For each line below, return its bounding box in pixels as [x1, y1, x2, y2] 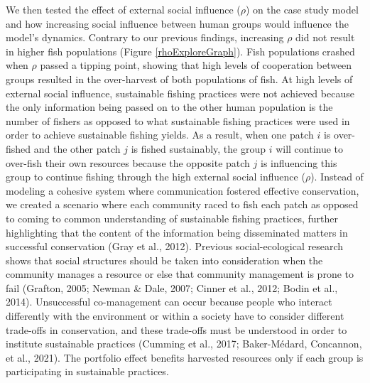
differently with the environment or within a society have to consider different [6, 308, 344, 323]
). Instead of [310, 169, 364, 184]
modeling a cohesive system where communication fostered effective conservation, [6, 183, 359, 198]
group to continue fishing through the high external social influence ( [6, 169, 305, 184]
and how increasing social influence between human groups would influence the [6, 16, 349, 31]
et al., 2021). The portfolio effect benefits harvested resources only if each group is [6, 350, 364, 365]
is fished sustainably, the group [131, 141, 266, 156]
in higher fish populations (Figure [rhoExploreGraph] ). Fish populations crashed [6, 43, 355, 58]
